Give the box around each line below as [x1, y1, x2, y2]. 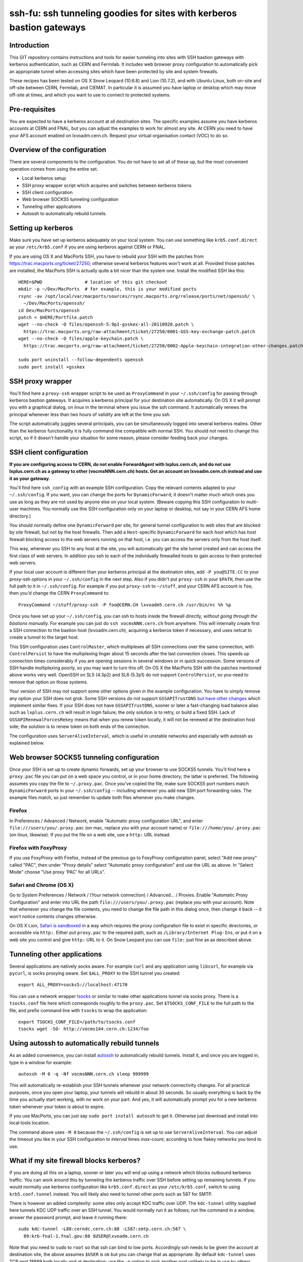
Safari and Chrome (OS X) [9, 881, 74, 888]
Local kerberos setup [22, 175, 67, 181]
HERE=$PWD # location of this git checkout [18, 279, 168, 285]
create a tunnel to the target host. [9, 634, 79, 641]
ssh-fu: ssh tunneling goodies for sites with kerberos [9, 8, 237, 19]
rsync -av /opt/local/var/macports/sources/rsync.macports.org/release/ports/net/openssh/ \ [18, 293, 256, 299]
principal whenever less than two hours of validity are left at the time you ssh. [9, 411, 171, 417]
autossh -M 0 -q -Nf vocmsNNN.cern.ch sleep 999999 [18, 1071, 149, 1077]
